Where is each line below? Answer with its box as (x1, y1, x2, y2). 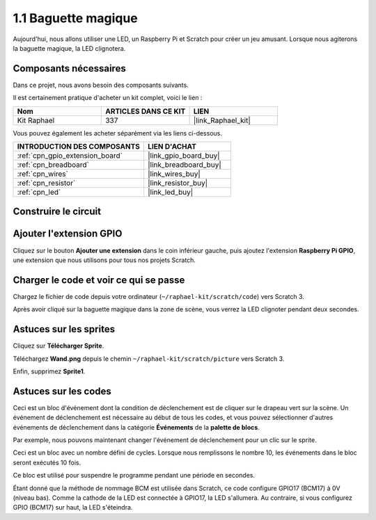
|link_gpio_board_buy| (147, 151, 220, 161)
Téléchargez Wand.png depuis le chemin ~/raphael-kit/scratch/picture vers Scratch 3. (13, 355, 285, 363)
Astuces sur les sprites (13, 323, 115, 335)
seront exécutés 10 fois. (13, 458, 81, 466)
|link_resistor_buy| (147, 178, 208, 188)
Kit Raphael (17, 115, 55, 125)
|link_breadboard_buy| (147, 160, 222, 170)
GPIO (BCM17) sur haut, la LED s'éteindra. (13, 503, 133, 512)
